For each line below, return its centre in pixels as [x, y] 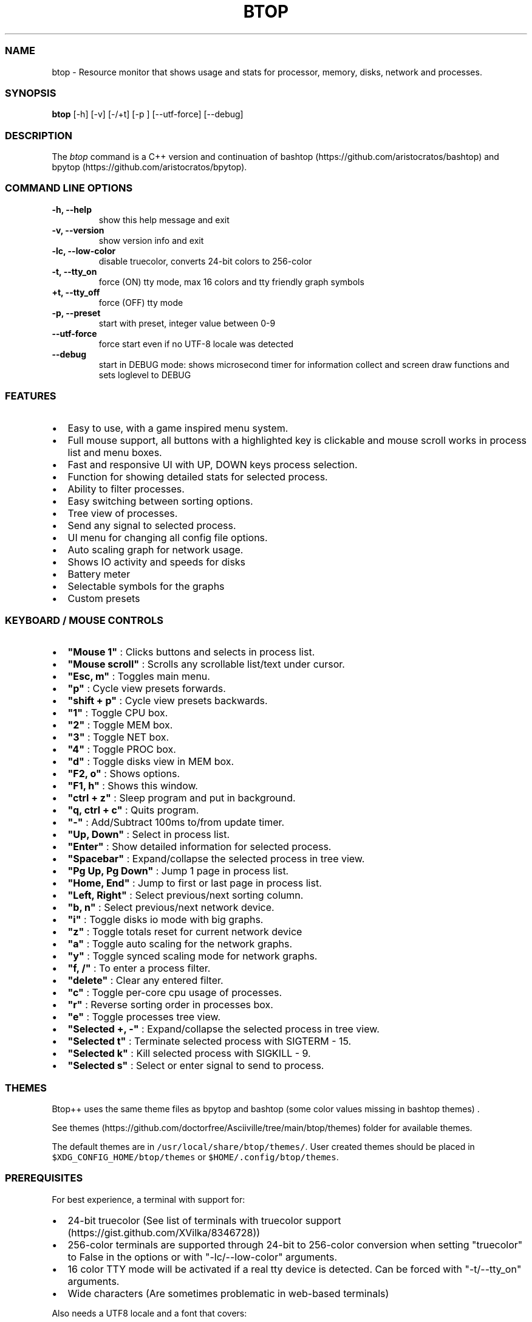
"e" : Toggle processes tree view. [144, 1017]
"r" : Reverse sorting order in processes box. [170, 1005]
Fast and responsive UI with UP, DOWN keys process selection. [213, 464]
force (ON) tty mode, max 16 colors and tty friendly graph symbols [231, 282]
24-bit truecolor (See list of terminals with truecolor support [204, 1220]
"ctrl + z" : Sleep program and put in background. [182, 798]
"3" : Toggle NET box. [118, 737]
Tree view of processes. [123, 513]
